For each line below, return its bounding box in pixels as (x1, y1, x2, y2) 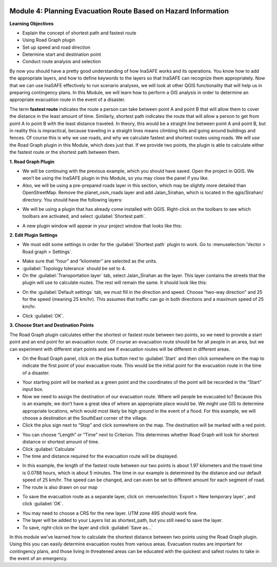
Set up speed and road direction (22, 44, 91, 50)
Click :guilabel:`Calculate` (22, 446, 76, 452)
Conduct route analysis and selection (22, 58, 101, 65)
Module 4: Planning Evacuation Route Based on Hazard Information (9, 7, 229, 15)
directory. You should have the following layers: (22, 196, 123, 202)
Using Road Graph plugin (22, 37, 75, 43)
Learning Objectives (9, 21, 54, 27)
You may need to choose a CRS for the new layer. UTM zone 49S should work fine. (22, 510, 198, 516)
